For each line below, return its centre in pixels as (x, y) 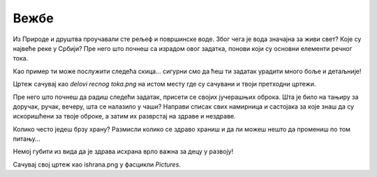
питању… (27, 139)
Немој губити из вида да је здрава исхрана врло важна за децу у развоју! (123, 152)
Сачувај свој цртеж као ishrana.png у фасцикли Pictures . (97, 164)
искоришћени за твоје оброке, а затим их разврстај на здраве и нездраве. (125, 116)
